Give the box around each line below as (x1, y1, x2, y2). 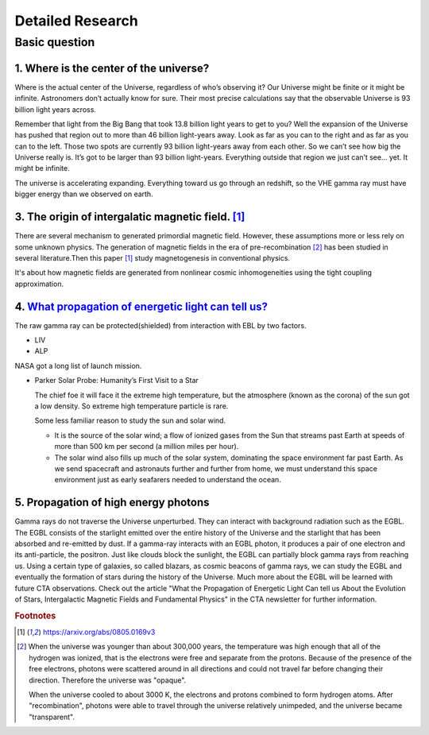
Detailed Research (14, 12, 138, 29)
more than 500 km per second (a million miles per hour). (54, 442, 239, 451)
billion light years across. (14, 104, 97, 114)
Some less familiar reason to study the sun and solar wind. (34, 416, 226, 425)
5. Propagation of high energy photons (14, 496, 210, 509)
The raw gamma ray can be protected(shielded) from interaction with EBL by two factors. (14, 320, 307, 330)
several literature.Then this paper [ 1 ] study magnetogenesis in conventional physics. (14, 253, 290, 262)
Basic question (14, 35, 95, 49)
